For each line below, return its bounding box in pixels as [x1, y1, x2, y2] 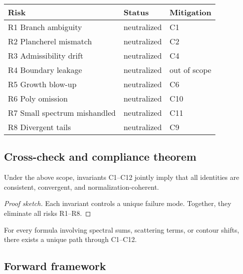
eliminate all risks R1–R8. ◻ [4, 207, 91, 218]
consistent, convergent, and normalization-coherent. [4, 181, 159, 192]
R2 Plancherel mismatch [8, 35, 92, 47]
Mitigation [170, 6, 211, 18]
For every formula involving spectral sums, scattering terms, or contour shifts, [4, 224, 240, 235]
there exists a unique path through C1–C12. [4, 234, 137, 244]
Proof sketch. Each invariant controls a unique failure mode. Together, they [4, 198, 232, 208]
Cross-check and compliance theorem [4, 149, 197, 164]
